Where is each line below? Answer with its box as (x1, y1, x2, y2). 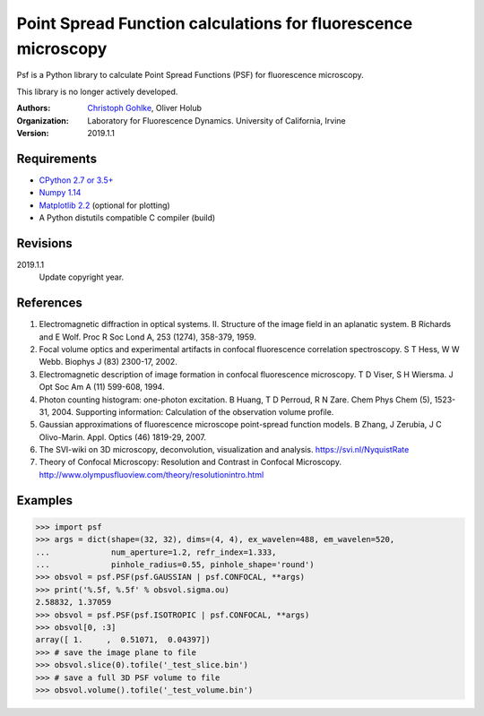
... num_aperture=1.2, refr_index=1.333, (35, 547, 277, 557)
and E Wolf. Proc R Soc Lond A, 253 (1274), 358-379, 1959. (39, 332, 257, 342)
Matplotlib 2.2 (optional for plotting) (39, 200, 170, 211)
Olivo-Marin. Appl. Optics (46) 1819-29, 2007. (39, 431, 206, 443)
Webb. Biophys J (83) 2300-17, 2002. (39, 357, 178, 367)
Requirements (16, 151, 98, 166)
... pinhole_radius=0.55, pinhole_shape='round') (35, 560, 315, 570)
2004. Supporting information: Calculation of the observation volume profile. (51, 406, 334, 417)
